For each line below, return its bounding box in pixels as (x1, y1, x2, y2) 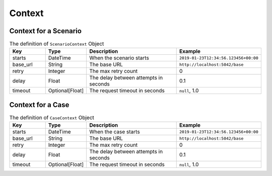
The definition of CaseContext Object (9, 114, 94, 121)
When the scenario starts (89, 54, 150, 61)
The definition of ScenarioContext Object (9, 40, 104, 47)
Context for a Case (9, 101, 70, 109)
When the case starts (89, 128, 141, 135)
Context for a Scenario (9, 27, 82, 35)
